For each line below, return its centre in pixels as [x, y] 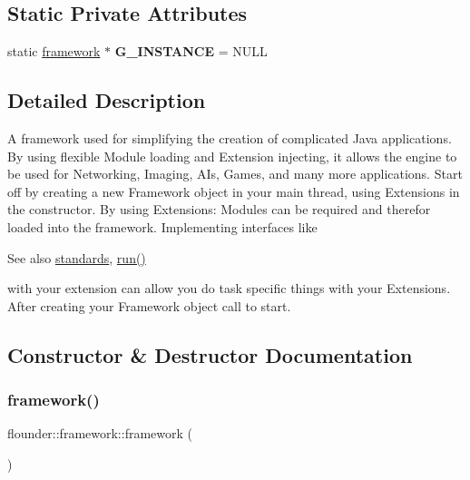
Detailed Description [107, 100]
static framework [54, 51]
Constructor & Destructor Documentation [210, 354]
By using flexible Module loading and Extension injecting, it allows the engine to [232, 156]
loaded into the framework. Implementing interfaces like [162, 226]
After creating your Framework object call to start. [149, 305]
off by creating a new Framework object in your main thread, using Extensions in [234, 191]
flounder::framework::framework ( [100, 433]
